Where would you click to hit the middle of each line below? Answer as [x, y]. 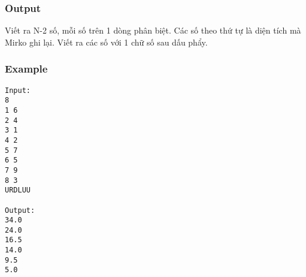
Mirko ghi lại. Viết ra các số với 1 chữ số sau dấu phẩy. [106, 42]
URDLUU [18, 190]
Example [26, 69]
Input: [18, 90]
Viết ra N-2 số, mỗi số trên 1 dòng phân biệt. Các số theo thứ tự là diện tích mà [153, 30]
